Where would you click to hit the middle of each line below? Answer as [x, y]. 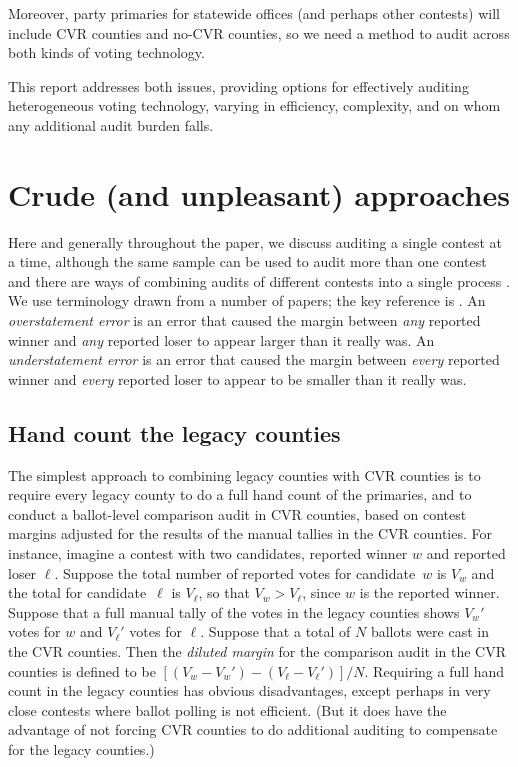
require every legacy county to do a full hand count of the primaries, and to [240, 494]
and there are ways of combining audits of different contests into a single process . [259, 280]
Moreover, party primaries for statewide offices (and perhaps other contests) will [254, 13]
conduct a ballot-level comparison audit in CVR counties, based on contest [237, 513]
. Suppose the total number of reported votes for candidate [235, 572]
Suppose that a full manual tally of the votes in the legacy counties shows [234, 611]
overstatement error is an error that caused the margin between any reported [244, 320]
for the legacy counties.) [81, 748]
